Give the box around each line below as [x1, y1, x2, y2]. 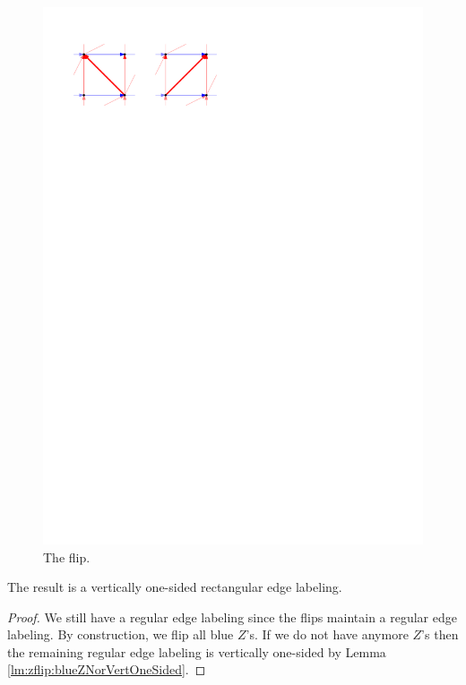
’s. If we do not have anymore [246, 625, 409, 644]
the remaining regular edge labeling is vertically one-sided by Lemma [7, 642, 386, 661]
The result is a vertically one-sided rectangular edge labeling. [7, 578, 342, 596]
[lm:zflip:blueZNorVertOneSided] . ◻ [7, 660, 206, 679]
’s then [421, 625, 459, 644]
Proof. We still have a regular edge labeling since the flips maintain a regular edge [7, 607, 457, 626]
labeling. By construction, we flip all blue [7, 625, 234, 644]
